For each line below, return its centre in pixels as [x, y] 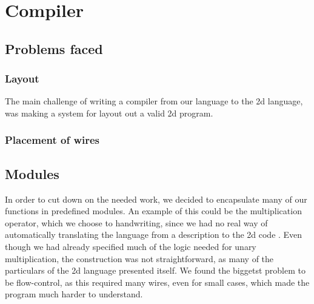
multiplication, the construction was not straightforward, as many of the [139, 258]
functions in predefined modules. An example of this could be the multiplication [153, 211]
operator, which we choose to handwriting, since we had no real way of [136, 222]
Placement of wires [52, 140]
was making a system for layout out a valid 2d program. [109, 113]
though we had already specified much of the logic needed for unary [131, 246]
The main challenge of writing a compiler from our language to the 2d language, [154, 101]
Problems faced [54, 48]
